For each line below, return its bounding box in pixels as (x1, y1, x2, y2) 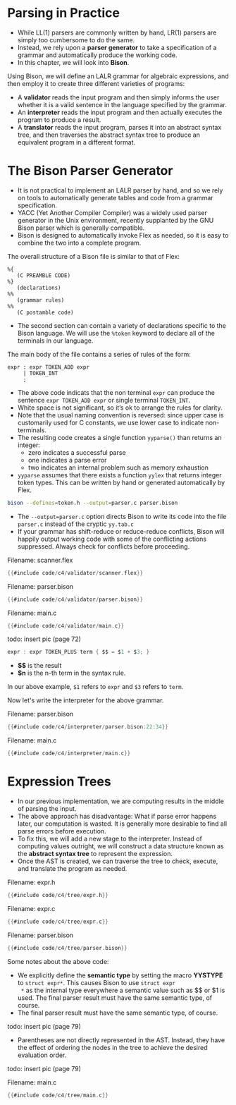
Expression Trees (7, 774, 111, 790)
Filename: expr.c (7, 904, 56, 912)
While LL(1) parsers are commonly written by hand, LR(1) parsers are (17, 28, 217, 37)
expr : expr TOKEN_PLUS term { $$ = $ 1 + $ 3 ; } (7, 649, 150, 656)
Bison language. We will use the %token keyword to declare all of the (17, 329, 215, 337)
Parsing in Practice (7, 5, 120, 21)
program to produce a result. (17, 115, 101, 124)
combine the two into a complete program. (17, 238, 142, 247)
